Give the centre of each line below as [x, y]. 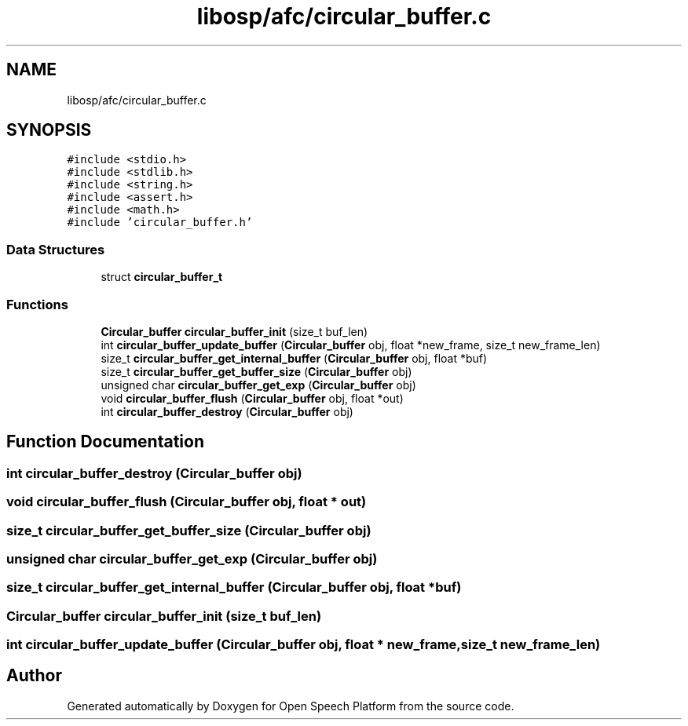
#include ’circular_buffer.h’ [160, 223]
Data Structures [56, 249]
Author [34, 676]
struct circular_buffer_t [162, 277]
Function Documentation [105, 442]
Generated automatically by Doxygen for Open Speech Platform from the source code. [291, 706]
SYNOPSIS [49, 130]
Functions [37, 304]
